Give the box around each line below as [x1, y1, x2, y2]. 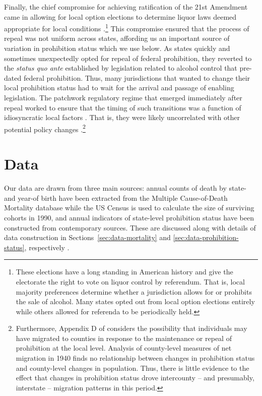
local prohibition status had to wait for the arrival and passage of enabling [4, 82, 234, 93]
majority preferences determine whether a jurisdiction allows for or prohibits [16, 286, 252, 297]
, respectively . [24, 242, 70, 252]
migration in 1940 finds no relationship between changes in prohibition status [16, 353, 255, 363]
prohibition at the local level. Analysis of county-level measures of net [16, 343, 232, 353]
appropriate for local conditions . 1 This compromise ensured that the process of [4, 22, 249, 33]
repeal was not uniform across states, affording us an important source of [4, 33, 230, 43]
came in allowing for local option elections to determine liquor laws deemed [4, 11, 237, 22]
